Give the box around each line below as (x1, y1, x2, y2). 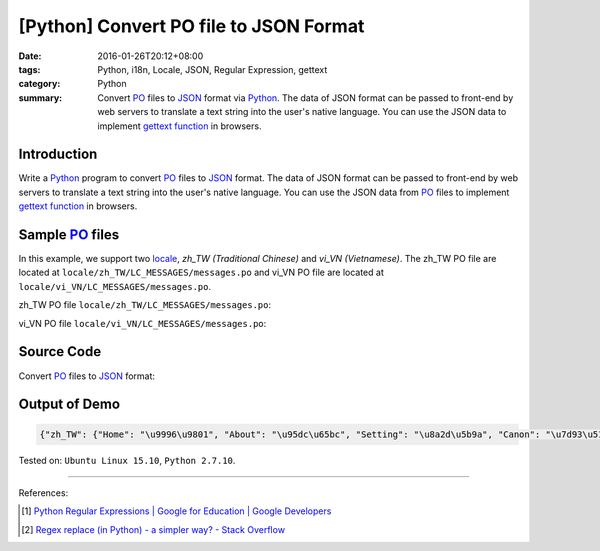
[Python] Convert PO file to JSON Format (18, 15, 365, 37)
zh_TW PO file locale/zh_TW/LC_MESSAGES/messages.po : (18, 299, 272, 311)
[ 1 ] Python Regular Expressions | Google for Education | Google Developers (21, 505, 332, 517)
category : (18, 78, 61, 90)
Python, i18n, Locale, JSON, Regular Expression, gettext (97, 63, 328, 75)
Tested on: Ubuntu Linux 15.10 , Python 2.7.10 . (18, 454, 236, 466)
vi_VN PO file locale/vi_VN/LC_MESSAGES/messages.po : (18, 317, 267, 329)
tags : (18, 63, 41, 75)
